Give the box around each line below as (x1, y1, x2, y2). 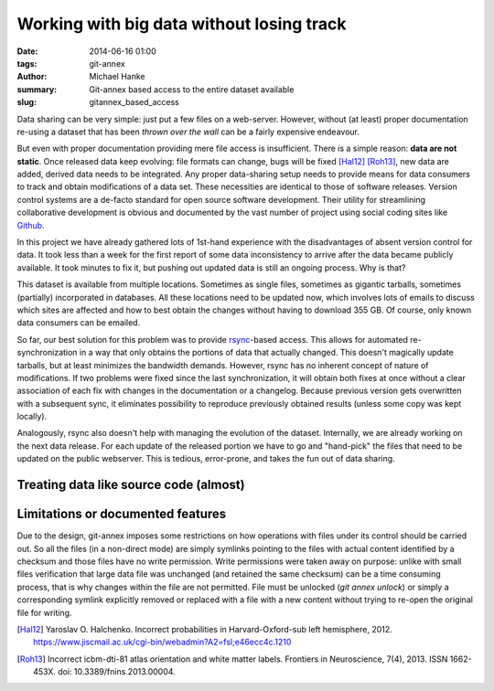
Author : (16, 71, 48, 82)
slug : (16, 97, 37, 108)
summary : (16, 83, 58, 95)
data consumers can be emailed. (16, 317, 141, 328)
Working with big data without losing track (16, 14, 347, 34)
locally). (16, 411, 48, 422)
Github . (16, 219, 45, 230)
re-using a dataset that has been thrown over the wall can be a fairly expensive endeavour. (16, 126, 360, 137)
